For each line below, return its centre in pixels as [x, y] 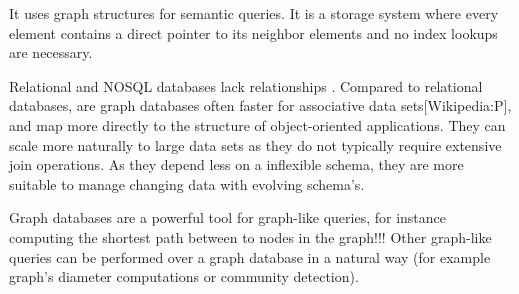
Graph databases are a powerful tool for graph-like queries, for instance [228, 217]
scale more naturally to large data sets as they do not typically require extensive [255, 144]
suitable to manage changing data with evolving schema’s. [187, 183]
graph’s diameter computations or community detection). [184, 276]
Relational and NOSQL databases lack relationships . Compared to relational [246, 85]
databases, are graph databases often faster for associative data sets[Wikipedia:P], [260, 105]
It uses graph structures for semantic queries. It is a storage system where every [254, 13]
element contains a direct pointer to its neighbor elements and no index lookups [253, 32]
